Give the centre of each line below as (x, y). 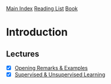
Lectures (23, 54)
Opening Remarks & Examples (51, 68)
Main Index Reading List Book (42, 9)
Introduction (37, 32)
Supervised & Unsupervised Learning (60, 75)
